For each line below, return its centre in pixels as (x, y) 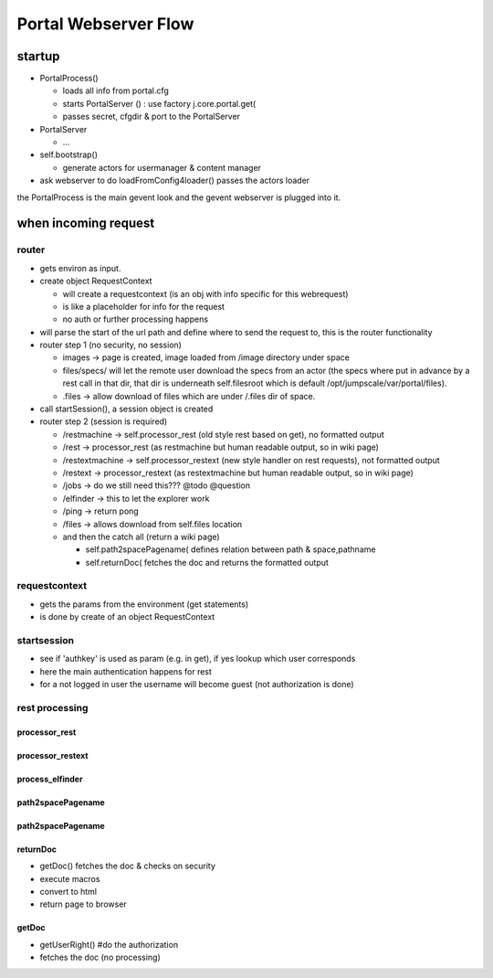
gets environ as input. (80, 268)
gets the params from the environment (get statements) (144, 604)
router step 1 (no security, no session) (111, 345)
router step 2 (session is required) (104, 421)
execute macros (70, 878)
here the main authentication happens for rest (126, 671)
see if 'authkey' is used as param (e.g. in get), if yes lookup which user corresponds (198, 659)
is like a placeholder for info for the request (144, 306)
